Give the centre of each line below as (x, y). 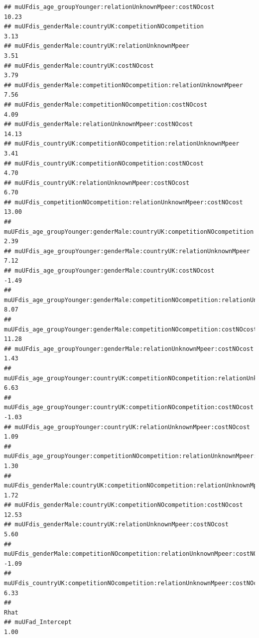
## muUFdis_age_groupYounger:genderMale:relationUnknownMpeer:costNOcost (129, 349)
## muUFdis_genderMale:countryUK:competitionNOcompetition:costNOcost (124, 505)
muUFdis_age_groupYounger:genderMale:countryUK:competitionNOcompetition (129, 232)
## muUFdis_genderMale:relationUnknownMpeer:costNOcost (99, 124)
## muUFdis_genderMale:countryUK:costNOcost (79, 66)
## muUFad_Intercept (38, 622)
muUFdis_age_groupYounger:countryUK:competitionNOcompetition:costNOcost (129, 407)
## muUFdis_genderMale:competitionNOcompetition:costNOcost (106, 104)
